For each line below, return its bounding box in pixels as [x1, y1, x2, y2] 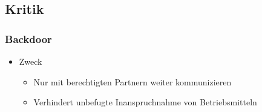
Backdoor [5, 31, 52, 46]
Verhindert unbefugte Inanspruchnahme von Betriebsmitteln [33, 96, 257, 108]
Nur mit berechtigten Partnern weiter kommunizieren [33, 75, 232, 88]
